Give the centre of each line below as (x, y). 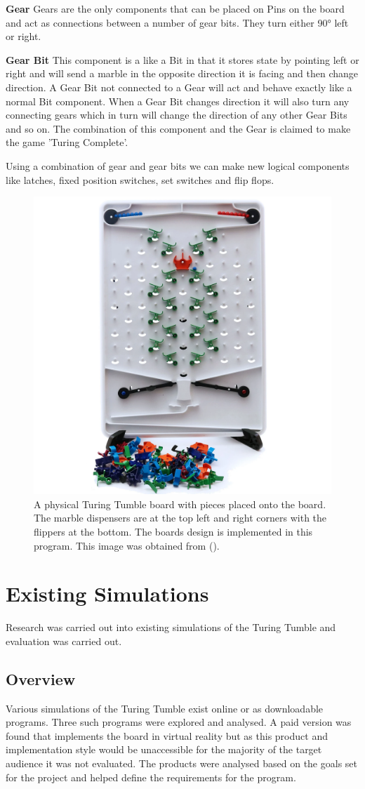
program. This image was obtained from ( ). (127, 545)
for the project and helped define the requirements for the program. (151, 777)
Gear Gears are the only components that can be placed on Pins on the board (175, 8)
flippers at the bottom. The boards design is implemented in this (173, 531)
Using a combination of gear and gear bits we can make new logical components (178, 165)
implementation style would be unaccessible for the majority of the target (164, 749)
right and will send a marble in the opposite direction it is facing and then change (182, 73)
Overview (41, 678)
